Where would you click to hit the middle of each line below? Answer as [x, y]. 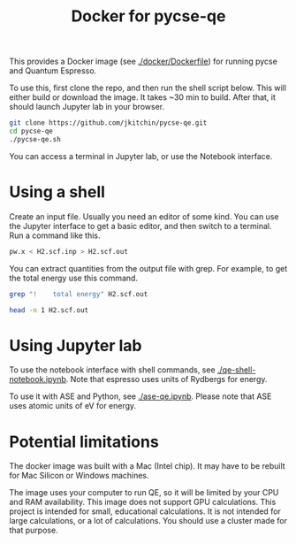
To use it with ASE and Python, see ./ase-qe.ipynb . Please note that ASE [140, 396]
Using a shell [57, 192]
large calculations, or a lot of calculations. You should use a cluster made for [148, 521]
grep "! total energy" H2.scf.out [79, 294]
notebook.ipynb [38, 379]
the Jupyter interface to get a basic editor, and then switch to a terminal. [140, 226]
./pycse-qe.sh [35, 139]
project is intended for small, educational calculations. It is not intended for [145, 511]
